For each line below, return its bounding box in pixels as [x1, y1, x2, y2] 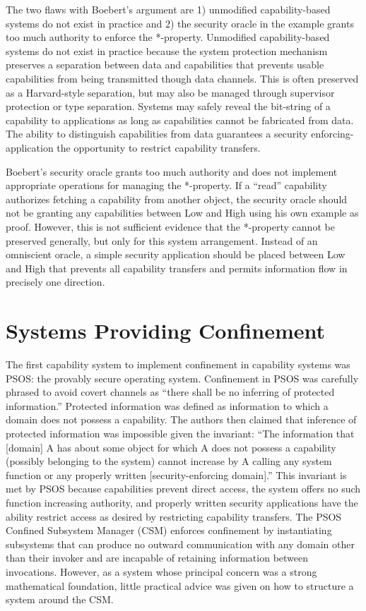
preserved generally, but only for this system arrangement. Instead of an [6, 233, 318, 248]
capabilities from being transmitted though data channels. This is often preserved [6, 71, 359, 85]
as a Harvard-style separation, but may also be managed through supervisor [6, 85, 335, 99]
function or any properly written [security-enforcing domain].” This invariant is [6, 467, 347, 482]
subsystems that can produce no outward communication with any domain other [6, 536, 355, 551]
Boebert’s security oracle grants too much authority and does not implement [6, 164, 338, 179]
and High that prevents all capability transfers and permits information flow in [6, 260, 348, 275]
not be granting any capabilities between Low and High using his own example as [6, 205, 359, 220]
